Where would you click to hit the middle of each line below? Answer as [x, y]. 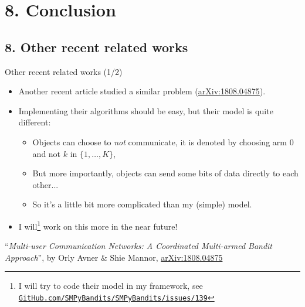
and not [47, 153]
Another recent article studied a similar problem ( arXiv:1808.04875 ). [142, 91]
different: [35, 122]
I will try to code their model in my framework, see [111, 286]
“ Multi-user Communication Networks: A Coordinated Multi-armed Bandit [139, 246]
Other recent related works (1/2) [64, 71]
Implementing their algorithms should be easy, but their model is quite [146, 110]
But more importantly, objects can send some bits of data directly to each [165, 173]
